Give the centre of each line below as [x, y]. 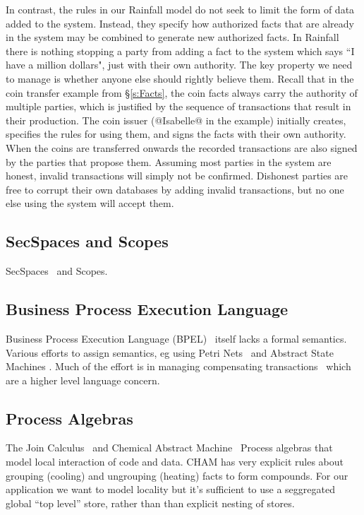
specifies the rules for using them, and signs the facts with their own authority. [176, 134]
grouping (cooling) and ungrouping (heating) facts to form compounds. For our [177, 475]
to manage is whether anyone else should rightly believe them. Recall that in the [180, 78]
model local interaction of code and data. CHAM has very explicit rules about [175, 462]
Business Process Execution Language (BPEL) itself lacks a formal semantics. [176, 338]
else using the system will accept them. [90, 203]
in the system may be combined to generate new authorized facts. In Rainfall [172, 37]
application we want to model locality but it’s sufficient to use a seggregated [170, 489]
